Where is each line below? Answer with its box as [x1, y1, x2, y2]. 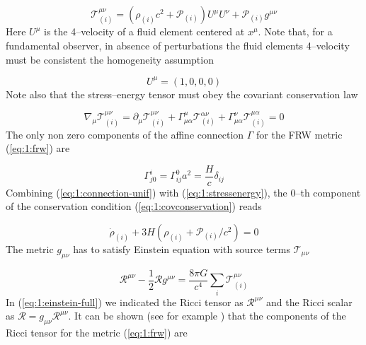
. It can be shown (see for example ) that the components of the [68, 308, 346, 323]
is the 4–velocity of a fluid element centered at [44, 24, 245, 39]
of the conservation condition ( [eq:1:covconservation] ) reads [6, 199, 262, 214]
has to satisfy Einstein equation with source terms [73, 241, 291, 256]
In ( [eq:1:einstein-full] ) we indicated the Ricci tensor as [6, 294, 244, 309]
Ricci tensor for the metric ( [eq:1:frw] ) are [6, 324, 188, 339]
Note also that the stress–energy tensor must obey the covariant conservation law [6, 86, 358, 101]
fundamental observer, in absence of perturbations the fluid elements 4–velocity [6, 38, 350, 53]
